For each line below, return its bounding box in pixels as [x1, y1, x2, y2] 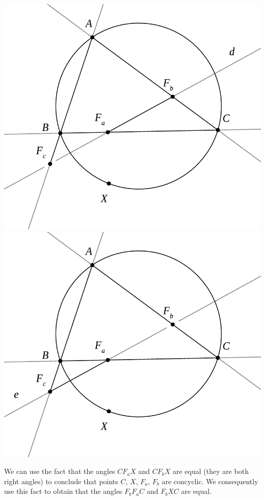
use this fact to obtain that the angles [4, 486, 122, 496]
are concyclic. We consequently [162, 475, 258, 486]
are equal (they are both [172, 466, 249, 477]
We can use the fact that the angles [4, 466, 115, 477]
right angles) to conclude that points [4, 475, 118, 486]
